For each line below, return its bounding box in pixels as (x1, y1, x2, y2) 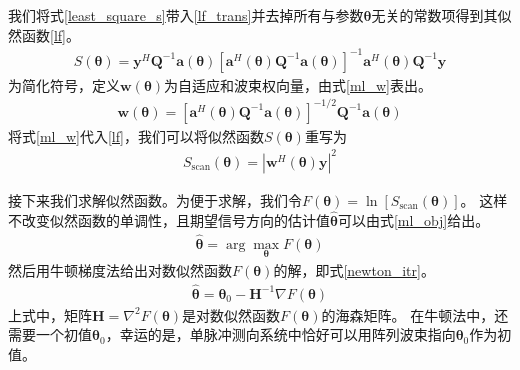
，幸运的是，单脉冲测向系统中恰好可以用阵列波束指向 (105, 324, 456, 345)
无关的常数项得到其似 (371, 5, 512, 25)
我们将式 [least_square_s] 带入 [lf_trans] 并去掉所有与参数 (8, 5, 364, 25)
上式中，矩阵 (8, 304, 92, 325)
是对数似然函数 (182, 304, 281, 325)
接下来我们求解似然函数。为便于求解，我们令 (8, 189, 302, 210)
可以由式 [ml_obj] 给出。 (337, 209, 490, 230)
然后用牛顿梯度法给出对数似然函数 (8, 259, 232, 280)
